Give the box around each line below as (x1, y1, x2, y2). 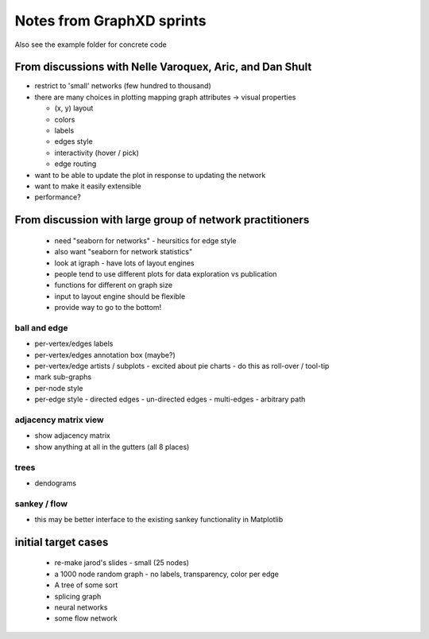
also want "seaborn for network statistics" (54, 247, 193, 257)
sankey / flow (14, 498, 68, 509)
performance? (34, 192, 81, 202)
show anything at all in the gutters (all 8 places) (34, 442, 190, 451)
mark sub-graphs (34, 372, 91, 381)
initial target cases (14, 535, 109, 548)
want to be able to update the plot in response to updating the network (34, 170, 266, 180)
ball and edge (14, 322, 68, 333)
